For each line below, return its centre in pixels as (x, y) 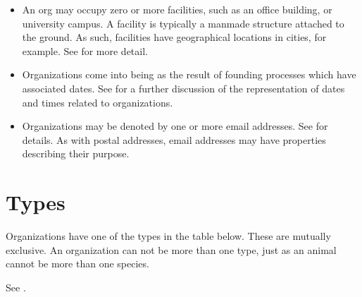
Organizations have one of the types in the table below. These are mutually (168, 236)
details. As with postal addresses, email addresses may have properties (174, 139)
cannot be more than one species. (77, 263)
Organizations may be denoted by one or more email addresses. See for (175, 126)
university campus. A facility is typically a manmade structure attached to (183, 23)
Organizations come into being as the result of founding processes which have (189, 74)
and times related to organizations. (98, 102)
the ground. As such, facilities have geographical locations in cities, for (174, 37)
